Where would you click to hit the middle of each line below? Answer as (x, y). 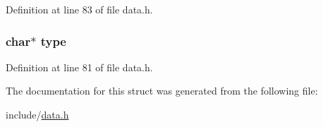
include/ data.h (37, 114)
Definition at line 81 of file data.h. (79, 67)
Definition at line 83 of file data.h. (79, 9)
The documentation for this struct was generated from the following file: (162, 91)
